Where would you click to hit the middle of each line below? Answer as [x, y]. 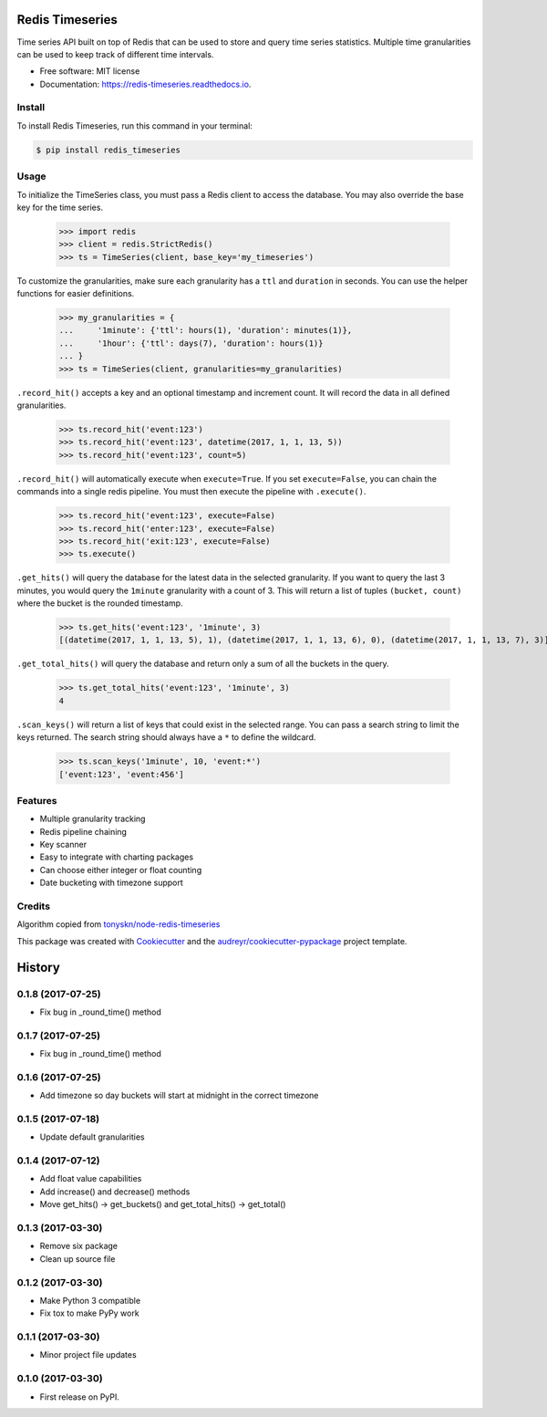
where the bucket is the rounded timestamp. [100, 603]
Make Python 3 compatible [90, 1300]
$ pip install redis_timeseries [108, 150]
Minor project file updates [88, 1355]
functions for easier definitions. [76, 294]
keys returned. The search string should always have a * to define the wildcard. [166, 737]
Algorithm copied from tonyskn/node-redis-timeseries [119, 924]
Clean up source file [77, 1258]
